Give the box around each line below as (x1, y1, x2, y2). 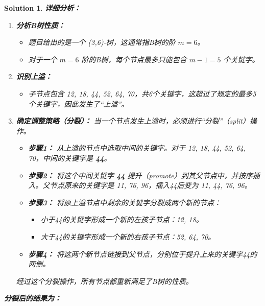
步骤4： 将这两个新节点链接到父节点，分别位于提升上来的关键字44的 (28, 248, 257, 259)
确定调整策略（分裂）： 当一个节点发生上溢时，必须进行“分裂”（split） (16, 115, 250, 126)
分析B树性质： (16, 19, 65, 30)
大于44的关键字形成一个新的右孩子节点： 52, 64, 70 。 (40, 231, 215, 242)
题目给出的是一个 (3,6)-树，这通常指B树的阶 (28, 37, 176, 48)
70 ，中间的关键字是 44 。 (28, 152, 111, 163)
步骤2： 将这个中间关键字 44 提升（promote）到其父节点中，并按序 (28, 170, 253, 180)
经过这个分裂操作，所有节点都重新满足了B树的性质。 (16, 275, 193, 286)
